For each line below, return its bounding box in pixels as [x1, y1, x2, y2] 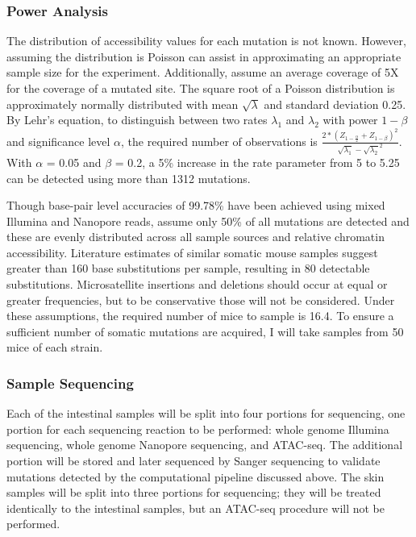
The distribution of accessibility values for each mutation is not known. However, [6, 32, 406, 49]
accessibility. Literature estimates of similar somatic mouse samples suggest [6, 244, 378, 260]
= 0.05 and [46, 153, 102, 170]
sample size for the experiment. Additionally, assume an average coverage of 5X [6, 64, 399, 81]
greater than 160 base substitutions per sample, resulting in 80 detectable [6, 260, 370, 277]
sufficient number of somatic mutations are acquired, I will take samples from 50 [6, 323, 404, 339]
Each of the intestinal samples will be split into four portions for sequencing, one [6, 405, 406, 422]
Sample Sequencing [6, 373, 134, 393]
